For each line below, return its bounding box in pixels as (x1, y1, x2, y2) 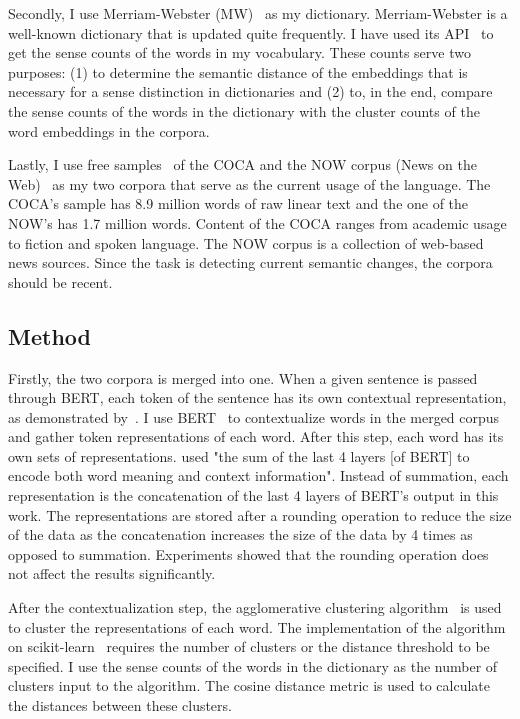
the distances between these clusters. (8, 695, 232, 716)
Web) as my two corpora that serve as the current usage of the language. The (8, 173, 491, 194)
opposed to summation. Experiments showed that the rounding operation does (8, 543, 489, 564)
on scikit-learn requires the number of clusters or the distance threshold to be (8, 636, 490, 657)
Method (8, 320, 91, 351)
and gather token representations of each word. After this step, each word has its (8, 426, 504, 447)
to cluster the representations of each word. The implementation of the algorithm (8, 616, 506, 637)
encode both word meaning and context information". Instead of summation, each (8, 465, 509, 486)
